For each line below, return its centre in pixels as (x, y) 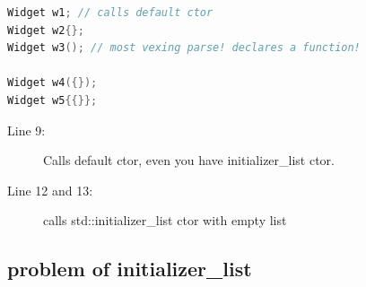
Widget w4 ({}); (52, 83)
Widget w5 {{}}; (52, 100)
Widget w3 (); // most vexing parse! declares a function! (184, 48)
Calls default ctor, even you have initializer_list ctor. (189, 160)
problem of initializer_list (130, 269)
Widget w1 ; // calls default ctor (110, 13)
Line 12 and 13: (50, 190)
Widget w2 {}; (46, 30)
